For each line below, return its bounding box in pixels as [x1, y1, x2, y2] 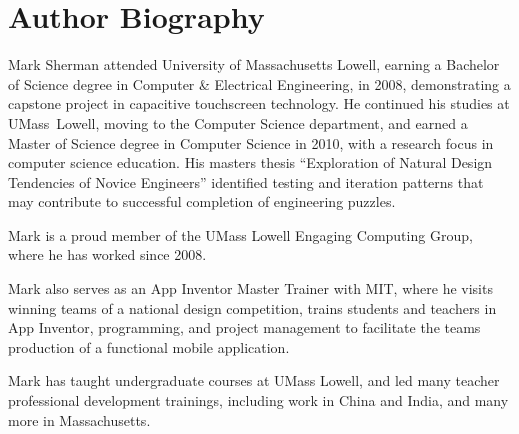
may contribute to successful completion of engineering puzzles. [8, 191, 396, 212]
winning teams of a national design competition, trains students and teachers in [8, 297, 497, 318]
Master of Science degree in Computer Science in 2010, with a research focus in [8, 132, 494, 153]
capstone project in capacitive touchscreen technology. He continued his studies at [8, 93, 510, 114]
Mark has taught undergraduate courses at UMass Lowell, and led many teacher [8, 370, 500, 391]
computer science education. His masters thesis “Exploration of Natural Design [8, 152, 493, 173]
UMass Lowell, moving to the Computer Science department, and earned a [8, 112, 468, 133]
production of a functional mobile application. [8, 336, 290, 357]
